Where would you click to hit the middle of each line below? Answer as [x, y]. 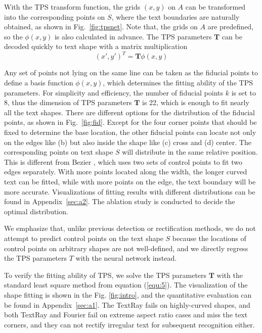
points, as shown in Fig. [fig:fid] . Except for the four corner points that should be [130, 122]
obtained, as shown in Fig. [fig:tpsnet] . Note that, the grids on [101, 27]
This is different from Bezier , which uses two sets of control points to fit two [123, 161]
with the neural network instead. [126, 258]
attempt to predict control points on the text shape [84, 238]
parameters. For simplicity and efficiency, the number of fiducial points [114, 92]
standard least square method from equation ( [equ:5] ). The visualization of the [126, 285]
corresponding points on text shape [59, 152]
